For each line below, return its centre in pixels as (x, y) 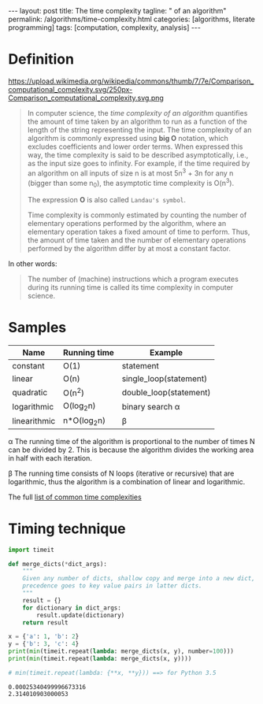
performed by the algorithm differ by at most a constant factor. (129, 249)
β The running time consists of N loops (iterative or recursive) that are (121, 473)
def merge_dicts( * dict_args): (58, 564)
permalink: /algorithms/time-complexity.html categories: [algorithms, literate (132, 19)
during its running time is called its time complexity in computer (130, 287)
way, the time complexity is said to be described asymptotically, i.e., (138, 154)
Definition (41, 59)
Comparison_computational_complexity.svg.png (86, 98)
